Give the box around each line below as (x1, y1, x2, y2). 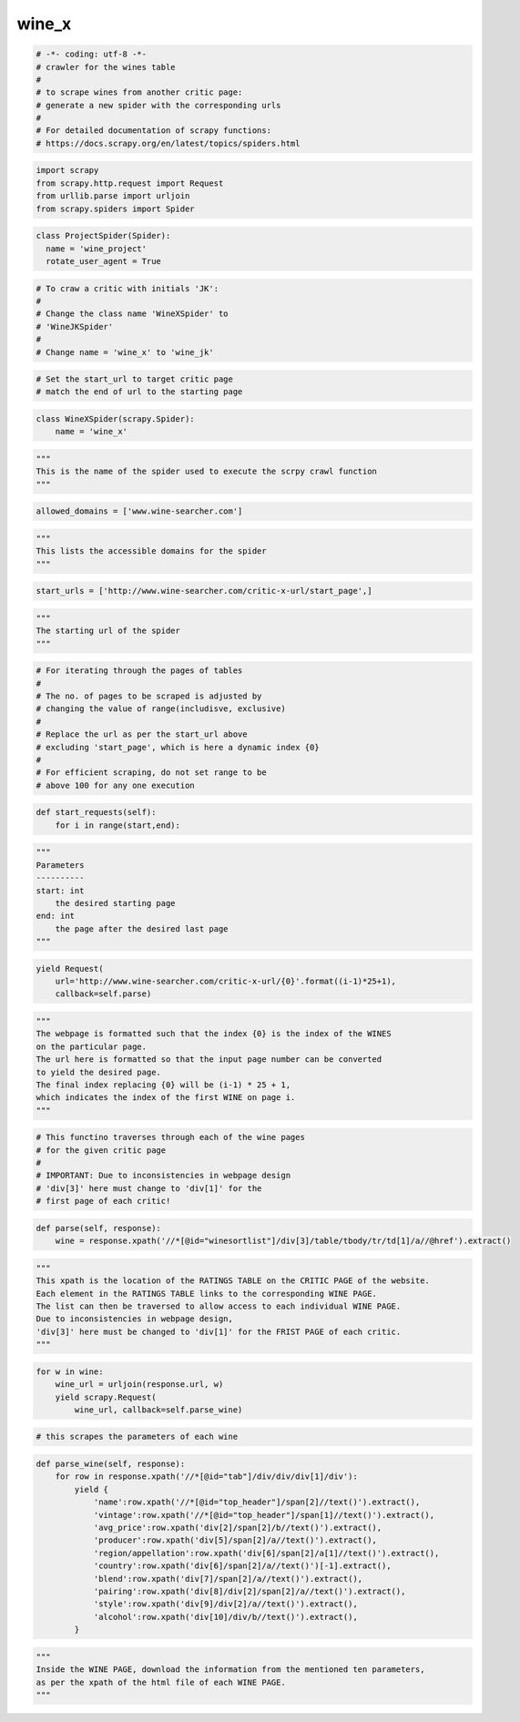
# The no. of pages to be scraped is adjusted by (36, 691, 262, 701)
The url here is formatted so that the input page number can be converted (36, 1055, 382, 1065)
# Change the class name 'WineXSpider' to (36, 309, 229, 319)
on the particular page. (36, 1041, 148, 1052)
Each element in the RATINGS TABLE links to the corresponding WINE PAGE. (36, 1289, 378, 1299)
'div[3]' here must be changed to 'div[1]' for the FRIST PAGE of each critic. (36, 1326, 402, 1337)
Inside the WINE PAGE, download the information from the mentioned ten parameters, (36, 1665, 425, 1675)
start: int (36, 885, 85, 896)
